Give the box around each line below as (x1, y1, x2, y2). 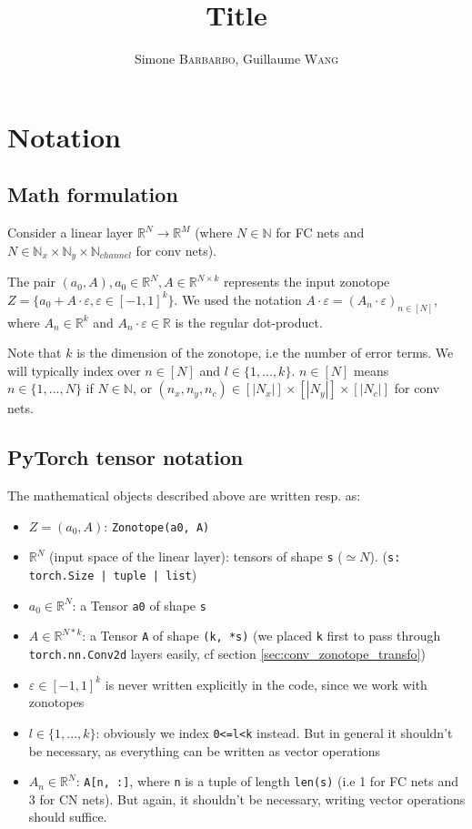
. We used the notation (174, 289, 302, 308)
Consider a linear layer (7, 223, 134, 242)
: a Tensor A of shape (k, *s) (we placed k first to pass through (82, 626, 441, 645)
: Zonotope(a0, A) (104, 516, 210, 535)
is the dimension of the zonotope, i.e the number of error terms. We (76, 343, 454, 362)
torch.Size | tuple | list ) (28, 565, 197, 584)
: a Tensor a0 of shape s (72, 595, 206, 614)
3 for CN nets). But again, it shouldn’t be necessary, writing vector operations (28, 789, 466, 808)
